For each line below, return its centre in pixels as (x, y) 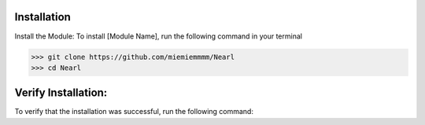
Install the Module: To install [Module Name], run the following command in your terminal (159, 36)
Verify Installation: (61, 93)
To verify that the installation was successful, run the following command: (134, 112)
